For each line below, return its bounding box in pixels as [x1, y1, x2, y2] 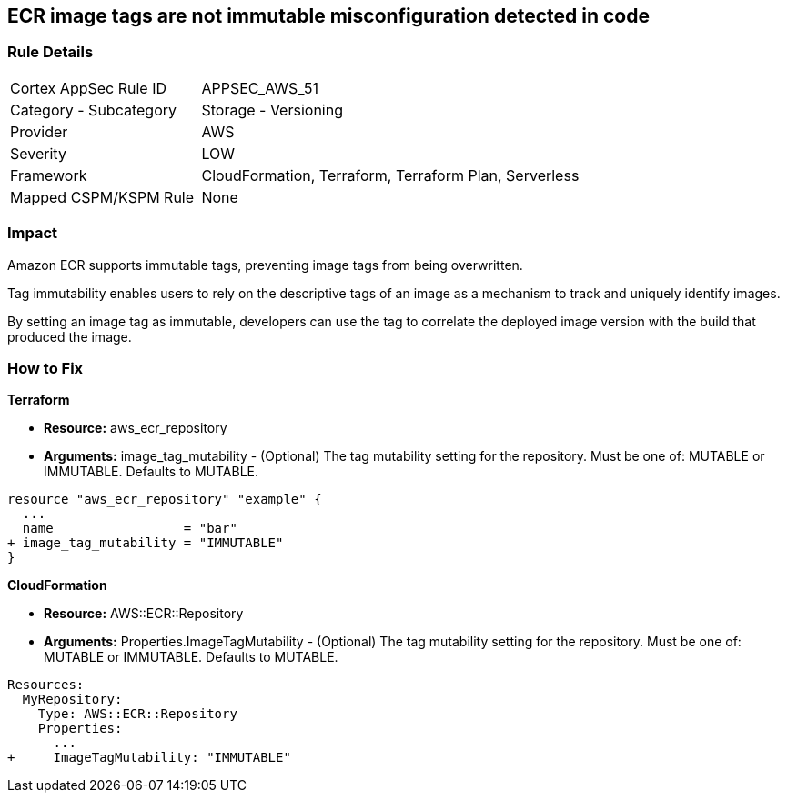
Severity [10, 144, 66, 163]
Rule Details [7, 43, 94, 62]
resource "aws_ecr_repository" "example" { [7, 492, 322, 507]
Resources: [7, 677, 85, 693]
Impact [7, 224, 58, 243]
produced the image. [7, 328, 132, 345]
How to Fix [7, 358, 84, 377]
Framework [10, 165, 87, 185]
